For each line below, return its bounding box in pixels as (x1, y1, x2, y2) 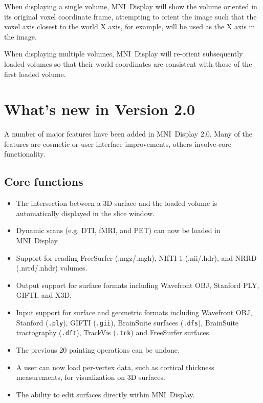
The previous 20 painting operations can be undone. (16, 344, 180, 355)
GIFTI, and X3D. (16, 290, 72, 300)
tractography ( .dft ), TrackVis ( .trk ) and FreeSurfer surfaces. (16, 327, 211, 338)
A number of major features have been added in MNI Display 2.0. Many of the (4, 128, 253, 139)
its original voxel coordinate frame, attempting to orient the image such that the (4, 11, 257, 22)
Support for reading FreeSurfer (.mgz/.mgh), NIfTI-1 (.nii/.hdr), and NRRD (16, 252, 257, 263)
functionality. (4, 148, 46, 159)
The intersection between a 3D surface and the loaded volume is (16, 198, 217, 208)
